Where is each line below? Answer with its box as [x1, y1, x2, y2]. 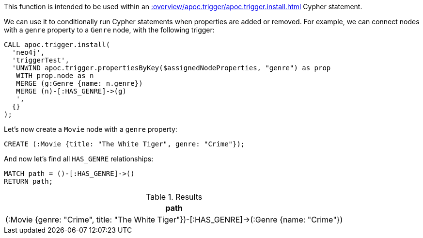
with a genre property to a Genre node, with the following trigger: [4, 26, 215, 34]
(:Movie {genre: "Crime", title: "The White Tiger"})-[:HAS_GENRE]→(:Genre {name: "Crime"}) [5, 215, 343, 224]
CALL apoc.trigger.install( [4, 41, 110, 48]
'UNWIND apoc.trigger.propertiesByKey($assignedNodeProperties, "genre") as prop [12, 64, 331, 72]
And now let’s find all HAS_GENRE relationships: [4, 155, 154, 163]
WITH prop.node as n [16, 72, 94, 79]
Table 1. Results [146, 192, 203, 202]
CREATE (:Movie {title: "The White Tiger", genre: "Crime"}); [4, 140, 245, 148]
